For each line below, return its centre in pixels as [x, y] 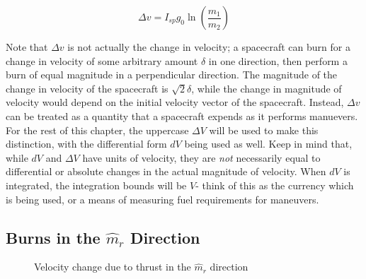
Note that [27, 47]
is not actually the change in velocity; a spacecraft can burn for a [209, 47]
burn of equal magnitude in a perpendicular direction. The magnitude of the [172, 75]
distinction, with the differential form [86, 144]
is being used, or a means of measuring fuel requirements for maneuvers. [162, 199]
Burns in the [53, 237]
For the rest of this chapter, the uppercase [97, 130]
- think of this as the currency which [275, 185]
